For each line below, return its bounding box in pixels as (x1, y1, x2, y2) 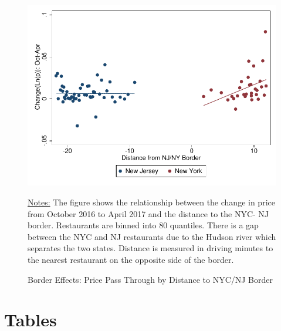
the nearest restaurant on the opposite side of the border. (28, 253, 234, 265)
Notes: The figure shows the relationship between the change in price (28, 195, 275, 208)
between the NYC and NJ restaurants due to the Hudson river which (28, 230, 276, 242)
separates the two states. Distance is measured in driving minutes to (28, 242, 273, 254)
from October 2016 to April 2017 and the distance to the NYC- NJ (28, 207, 269, 219)
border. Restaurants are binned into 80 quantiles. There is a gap (28, 219, 259, 231)
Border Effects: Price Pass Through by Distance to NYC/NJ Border (28, 273, 273, 285)
